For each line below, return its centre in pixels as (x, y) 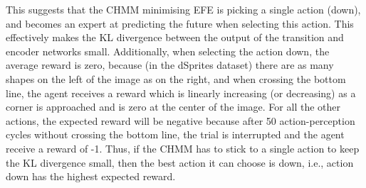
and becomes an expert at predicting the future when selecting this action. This (180, 23)
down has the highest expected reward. (91, 176)
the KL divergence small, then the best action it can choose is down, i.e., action (180, 162)
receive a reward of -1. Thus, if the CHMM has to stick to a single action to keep (183, 148)
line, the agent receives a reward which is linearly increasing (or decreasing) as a (181, 93)
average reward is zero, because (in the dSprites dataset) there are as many (170, 65)
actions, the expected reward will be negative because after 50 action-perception (181, 120)
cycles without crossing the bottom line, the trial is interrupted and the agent (175, 134)
